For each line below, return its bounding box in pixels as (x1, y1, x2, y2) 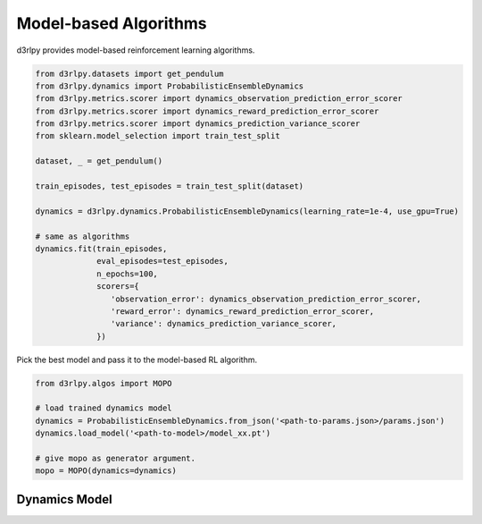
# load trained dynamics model (35, 403, 173, 413)
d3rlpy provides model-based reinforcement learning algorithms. (16, 45, 255, 55)
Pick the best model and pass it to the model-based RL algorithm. (16, 354, 258, 365)
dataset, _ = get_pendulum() (35, 156, 163, 166)
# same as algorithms (35, 231, 130, 241)
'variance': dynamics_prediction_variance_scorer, (110, 318, 337, 329)
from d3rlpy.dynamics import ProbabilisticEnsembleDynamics (35, 80, 304, 91)
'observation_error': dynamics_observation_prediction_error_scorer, (110, 293, 421, 304)
